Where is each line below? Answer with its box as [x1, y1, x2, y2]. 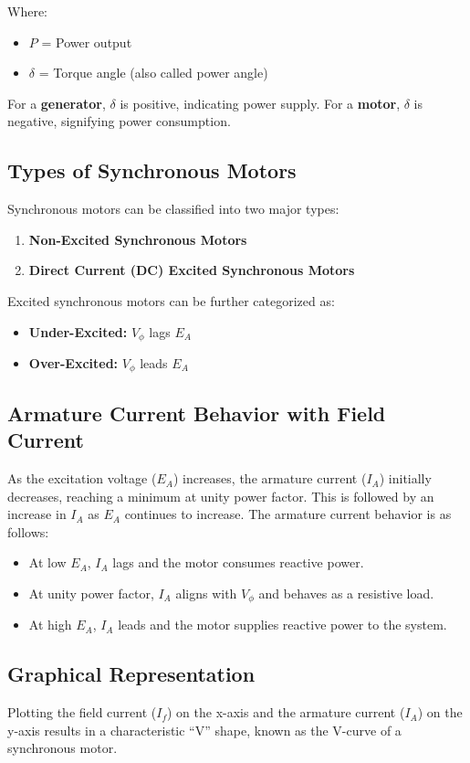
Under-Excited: [28, 322, 128, 341]
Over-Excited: [28, 354, 119, 372]
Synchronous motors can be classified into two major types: [7, 199, 339, 218]
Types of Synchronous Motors [7, 156, 297, 185]
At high [28, 615, 72, 634]
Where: [7, 2, 47, 20]
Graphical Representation [7, 660, 256, 688]
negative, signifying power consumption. [7, 111, 231, 131]
